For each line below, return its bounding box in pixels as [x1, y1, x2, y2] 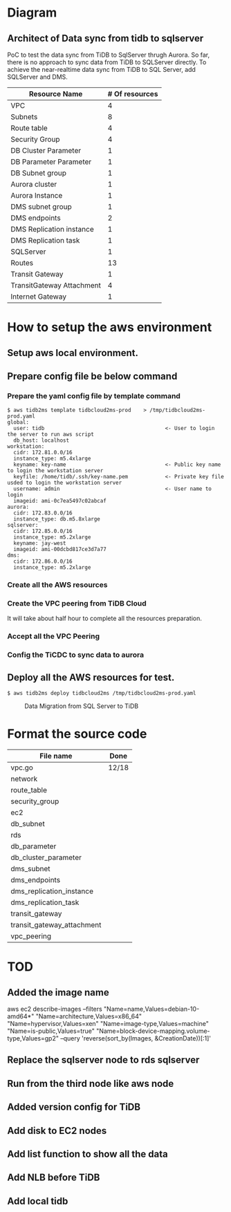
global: [7, 419, 30, 426]
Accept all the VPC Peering [7, 631, 100, 641]
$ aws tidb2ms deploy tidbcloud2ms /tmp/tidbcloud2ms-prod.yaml [7, 690, 196, 697]
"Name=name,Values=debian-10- [103, 1005, 200, 1014]
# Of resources [107, 89, 158, 98]
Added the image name [7, 987, 109, 998]
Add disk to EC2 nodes [7, 1125, 107, 1137]
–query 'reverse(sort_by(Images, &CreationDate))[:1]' [59, 1034, 212, 1043]
